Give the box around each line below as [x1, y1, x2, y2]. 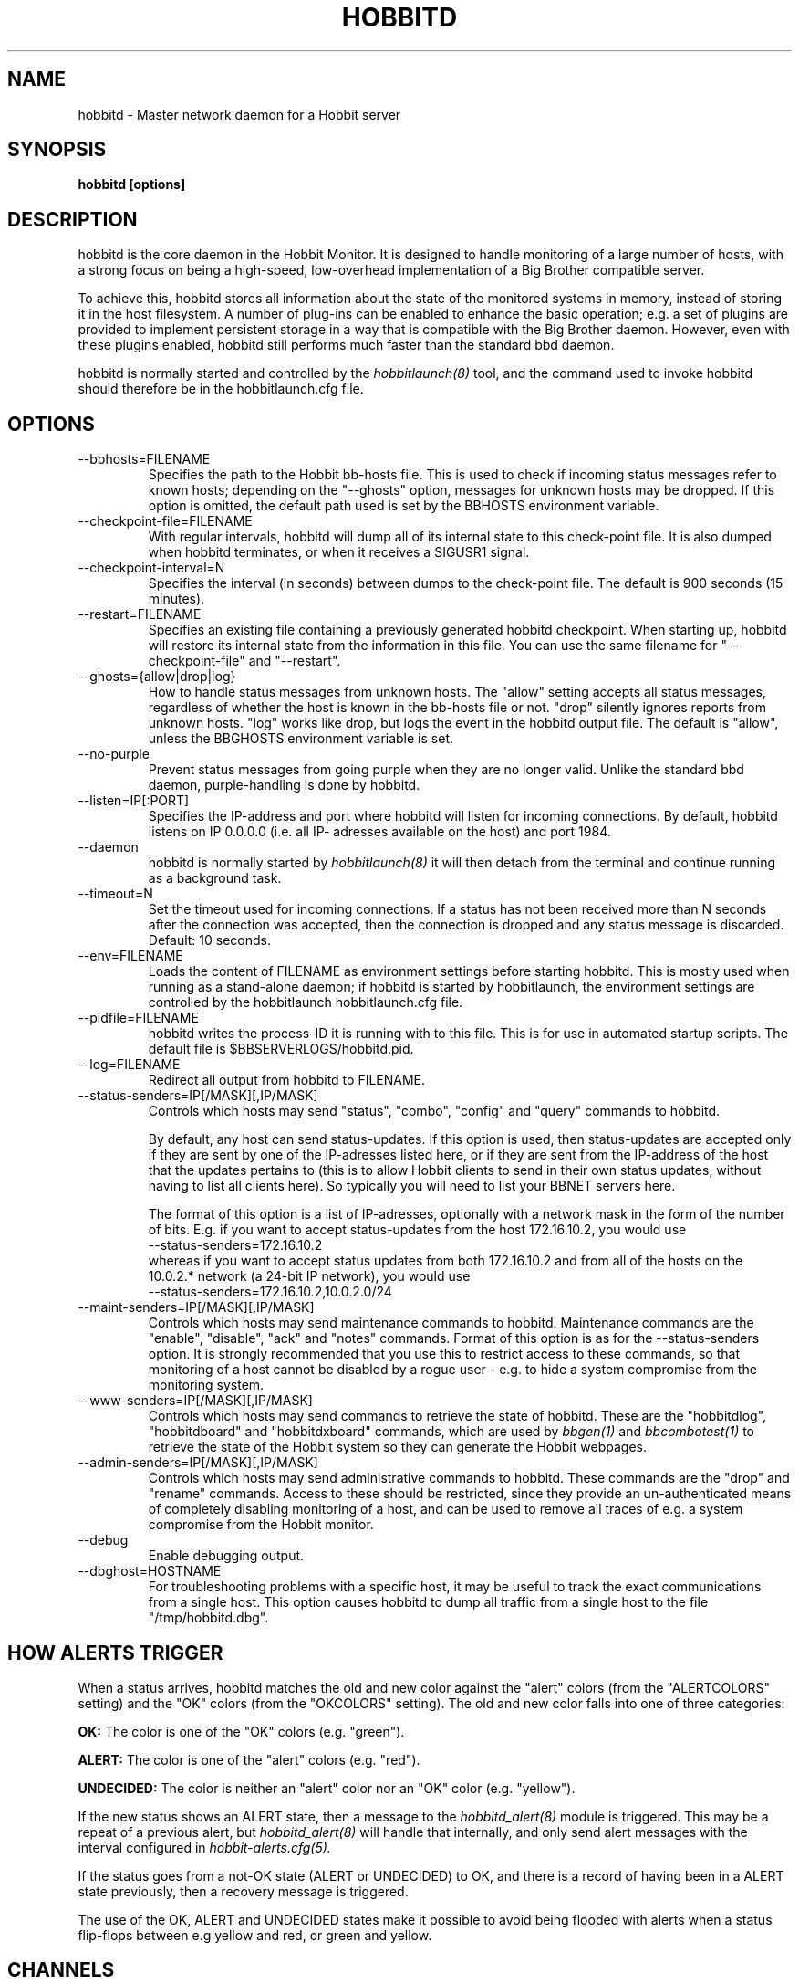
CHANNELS [7, 1958, 115, 1982]
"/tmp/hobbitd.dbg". [148, 1610, 269, 1626]
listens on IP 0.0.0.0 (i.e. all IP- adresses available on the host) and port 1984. [148, 824, 611, 840]
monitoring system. [148, 1377, 265, 1393]
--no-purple [78, 746, 150, 762]
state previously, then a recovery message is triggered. [78, 1883, 409, 1899]
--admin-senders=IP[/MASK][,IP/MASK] [78, 1454, 318, 1471]
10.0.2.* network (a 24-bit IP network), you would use [148, 1268, 471, 1285]
